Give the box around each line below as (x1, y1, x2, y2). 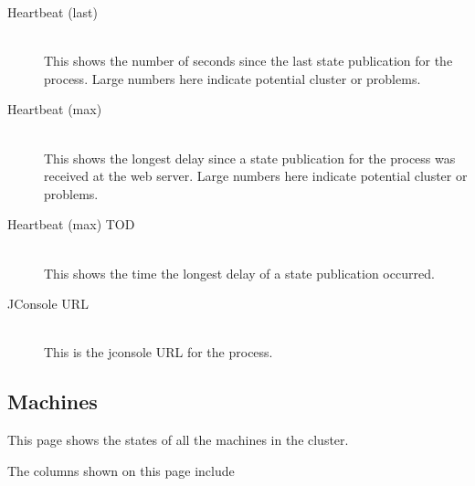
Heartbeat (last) (7, 3, 98, 21)
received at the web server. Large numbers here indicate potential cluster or (44, 166, 468, 185)
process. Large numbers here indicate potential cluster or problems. (44, 69, 421, 88)
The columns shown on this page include (7, 460, 235, 480)
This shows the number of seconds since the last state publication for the (44, 51, 453, 70)
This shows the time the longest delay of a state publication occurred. (44, 263, 435, 282)
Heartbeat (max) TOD (7, 215, 135, 234)
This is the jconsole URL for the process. (44, 343, 273, 362)
